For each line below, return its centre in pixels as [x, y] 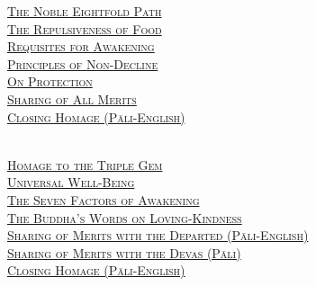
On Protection [50, 81]
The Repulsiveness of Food [85, 28]
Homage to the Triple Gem [85, 164]
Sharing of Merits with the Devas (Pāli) [124, 252]
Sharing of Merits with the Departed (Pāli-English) [158, 235]
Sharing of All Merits [72, 98]
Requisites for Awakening [81, 46]
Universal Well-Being [71, 182]
